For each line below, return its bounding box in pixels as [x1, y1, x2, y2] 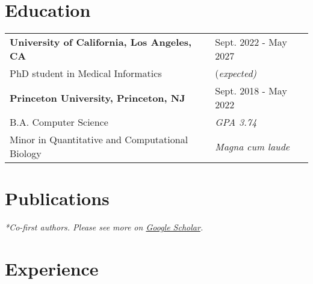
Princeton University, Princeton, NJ [10, 90, 185, 105]
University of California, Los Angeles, [10, 35, 192, 49]
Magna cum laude [215, 139, 290, 153]
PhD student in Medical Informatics [10, 66, 162, 81]
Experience [5, 256, 99, 281]
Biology [10, 146, 42, 161]
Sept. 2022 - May [215, 35, 287, 49]
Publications [5, 186, 110, 211]
